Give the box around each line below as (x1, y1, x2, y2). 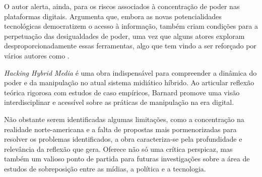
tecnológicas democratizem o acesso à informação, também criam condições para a (4, 21, 258, 31)
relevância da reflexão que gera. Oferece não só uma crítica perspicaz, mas (4, 143, 233, 154)
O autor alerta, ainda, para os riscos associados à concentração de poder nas (4, 1, 240, 11)
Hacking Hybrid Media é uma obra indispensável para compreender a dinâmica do (4, 67, 257, 78)
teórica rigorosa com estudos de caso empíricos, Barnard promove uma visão (4, 87, 240, 97)
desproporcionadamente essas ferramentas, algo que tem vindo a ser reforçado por (4, 40, 256, 51)
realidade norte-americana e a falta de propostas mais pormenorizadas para (4, 124, 237, 134)
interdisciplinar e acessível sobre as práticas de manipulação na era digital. (4, 97, 234, 107)
